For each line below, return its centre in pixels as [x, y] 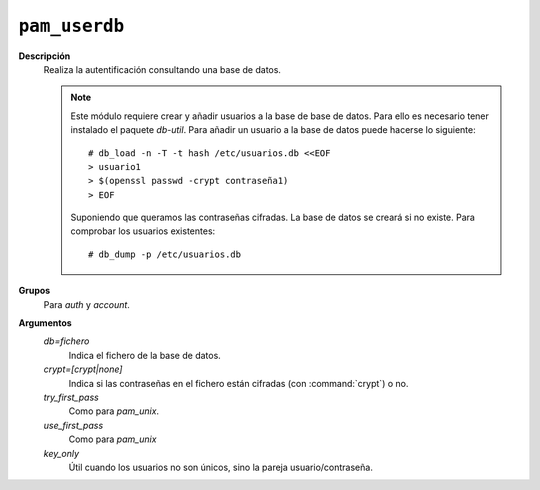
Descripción [44, 56]
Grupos [34, 291]
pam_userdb [71, 26]
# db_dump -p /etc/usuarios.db [165, 254]
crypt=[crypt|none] [83, 369]
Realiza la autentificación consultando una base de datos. [162, 69]
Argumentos [45, 323]
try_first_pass [71, 397]
